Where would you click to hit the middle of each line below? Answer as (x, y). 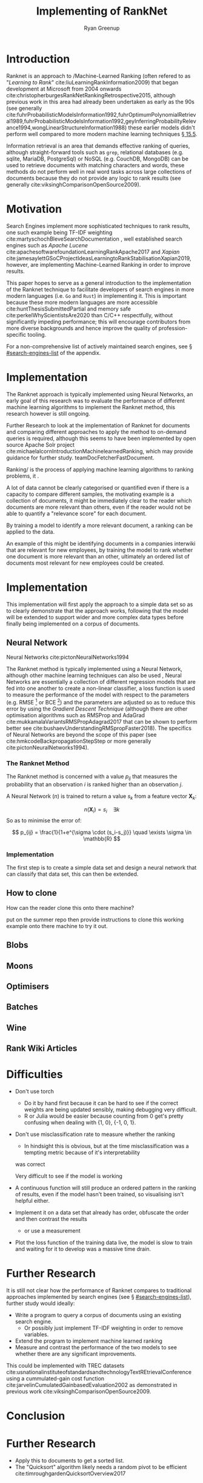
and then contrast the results (51, 1219)
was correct (30, 1165)
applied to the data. (31, 532)
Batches (22, 1007)
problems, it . (23, 476)
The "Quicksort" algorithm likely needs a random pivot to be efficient (101, 1467)
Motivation (34, 209)
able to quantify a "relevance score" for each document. (77, 513)
